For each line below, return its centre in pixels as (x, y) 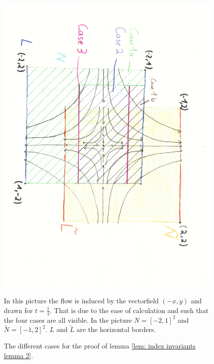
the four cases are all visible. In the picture (68, 320)
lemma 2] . (18, 355)
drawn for (18, 310)
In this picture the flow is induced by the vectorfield (81, 301)
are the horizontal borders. (116, 329)
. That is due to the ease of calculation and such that (129, 310)
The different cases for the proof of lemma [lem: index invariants (100, 345)
